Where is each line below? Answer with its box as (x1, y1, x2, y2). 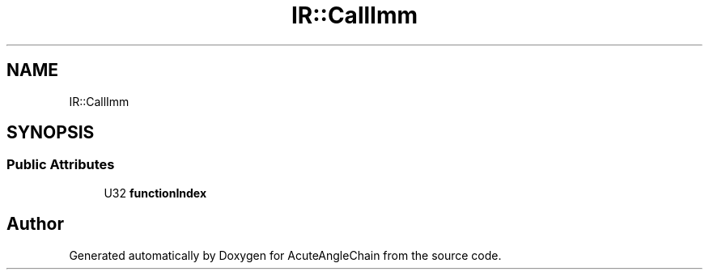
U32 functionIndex (104, 185, 207, 200)
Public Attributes (6, 156, 115, 173)
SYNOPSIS (6, 122, 95, 143)
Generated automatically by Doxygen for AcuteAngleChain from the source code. (69, 248, 502, 262)
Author (6, 214, 64, 235)
